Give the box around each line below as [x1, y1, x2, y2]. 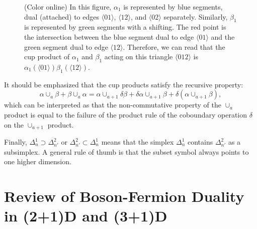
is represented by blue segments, [123, 2, 223, 12]
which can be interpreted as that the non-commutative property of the [4, 99, 221, 110]
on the [4, 119, 24, 130]
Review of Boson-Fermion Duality [4, 185, 244, 206]
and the [211, 31, 235, 42]
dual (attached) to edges [24, 11, 100, 22]
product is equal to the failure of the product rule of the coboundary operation [4, 109, 247, 120]
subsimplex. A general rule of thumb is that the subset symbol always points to [4, 146, 249, 157]
